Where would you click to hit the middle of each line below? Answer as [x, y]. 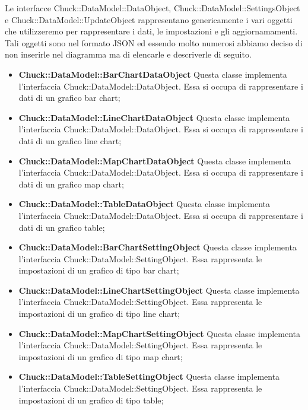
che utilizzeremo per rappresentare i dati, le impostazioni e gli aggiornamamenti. [151, 31]
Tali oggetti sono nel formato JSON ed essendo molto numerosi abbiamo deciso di [154, 42]
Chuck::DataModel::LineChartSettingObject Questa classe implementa [159, 290]
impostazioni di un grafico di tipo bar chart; [99, 270]
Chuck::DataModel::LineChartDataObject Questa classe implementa [154, 117]
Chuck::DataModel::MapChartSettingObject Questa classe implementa [159, 333]
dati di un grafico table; [62, 227]
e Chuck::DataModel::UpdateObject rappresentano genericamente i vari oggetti [149, 19]
